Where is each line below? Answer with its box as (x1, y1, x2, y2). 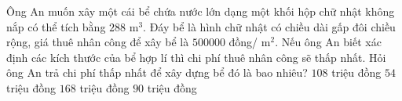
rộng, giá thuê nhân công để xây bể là (6, 34, 189, 50)
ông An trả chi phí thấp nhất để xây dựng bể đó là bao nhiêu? (6, 64, 308, 81)
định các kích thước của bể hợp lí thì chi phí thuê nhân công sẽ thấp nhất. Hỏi (6, 49, 386, 65)
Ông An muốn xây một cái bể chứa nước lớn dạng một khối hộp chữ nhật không (6, 3, 395, 19)
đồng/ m (228, 34, 271, 50)
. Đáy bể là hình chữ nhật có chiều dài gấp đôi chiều (143, 18, 396, 34)
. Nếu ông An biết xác (275, 34, 382, 50)
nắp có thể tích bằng (6, 18, 106, 34)
